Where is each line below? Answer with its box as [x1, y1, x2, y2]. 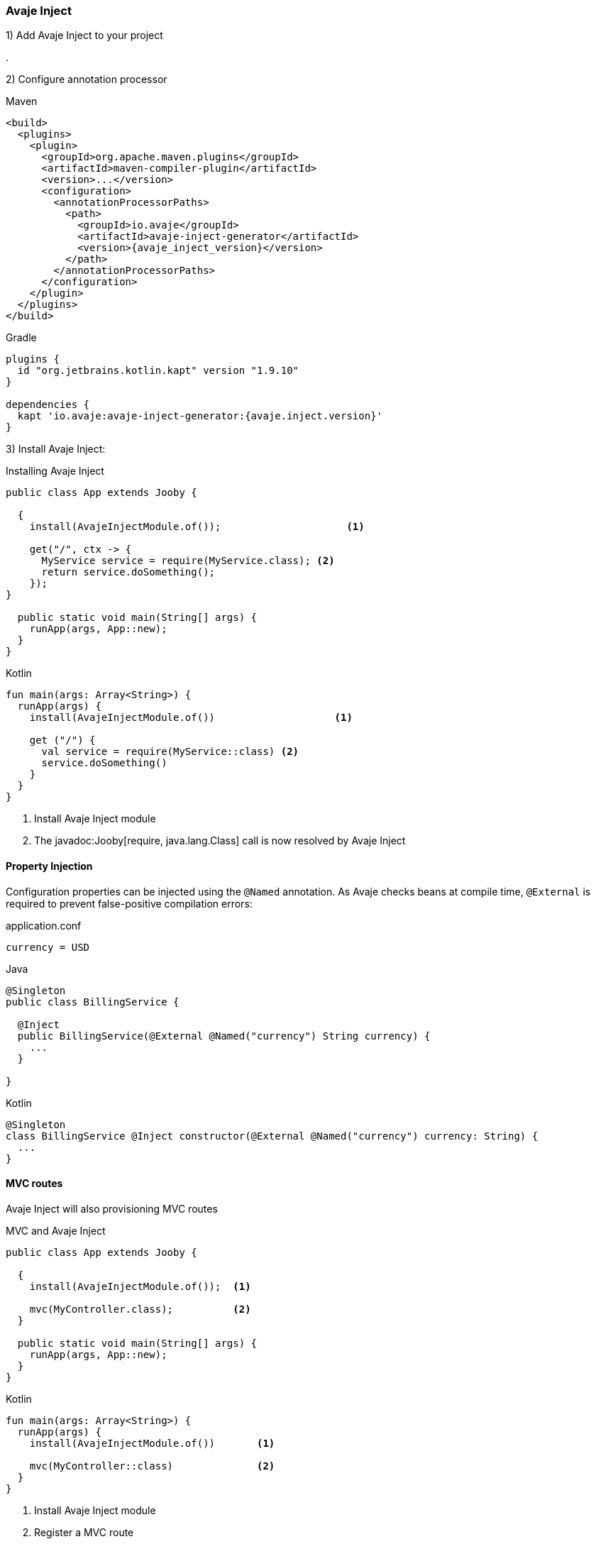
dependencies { [6, 399, 90, 411]
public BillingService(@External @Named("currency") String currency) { [17, 1030, 431, 1042]
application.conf [6, 919, 82, 932]
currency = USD [6, 941, 90, 953]
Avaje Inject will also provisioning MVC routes [6, 1202, 218, 1215]
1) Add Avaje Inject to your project [6, 29, 163, 42]
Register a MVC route [34, 1526, 134, 1538]
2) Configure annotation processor [6, 73, 167, 86]
